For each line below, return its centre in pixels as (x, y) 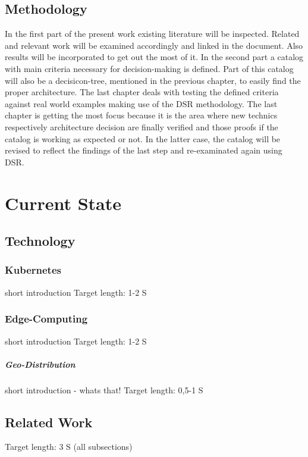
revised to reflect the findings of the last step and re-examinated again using (144, 150)
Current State (63, 203)
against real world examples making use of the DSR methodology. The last (141, 103)
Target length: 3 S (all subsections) (69, 447)
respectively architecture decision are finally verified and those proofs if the (142, 126)
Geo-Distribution (40, 364)
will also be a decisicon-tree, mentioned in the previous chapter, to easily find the (153, 80)
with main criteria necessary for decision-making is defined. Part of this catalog (149, 68)
